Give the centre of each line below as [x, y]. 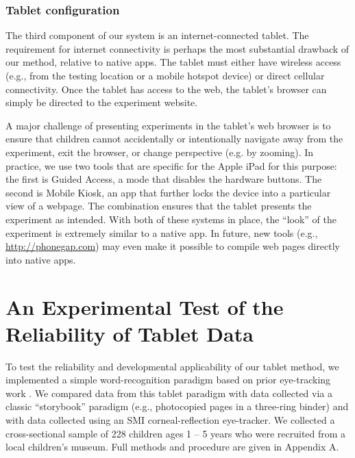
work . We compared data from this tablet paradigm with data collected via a [169, 393]
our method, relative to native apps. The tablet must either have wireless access [173, 62]
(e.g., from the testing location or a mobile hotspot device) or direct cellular [165, 75]
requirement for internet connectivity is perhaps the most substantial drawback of [177, 48]
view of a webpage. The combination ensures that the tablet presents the [159, 206]
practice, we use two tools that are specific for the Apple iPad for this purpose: [171, 165]
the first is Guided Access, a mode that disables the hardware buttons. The [164, 179]
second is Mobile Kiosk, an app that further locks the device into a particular [168, 192]
